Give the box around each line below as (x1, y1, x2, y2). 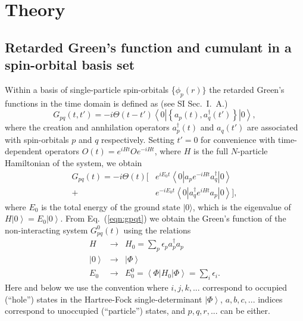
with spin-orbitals (5, 133, 69, 145)
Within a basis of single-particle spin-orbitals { (5, 83, 176, 95)
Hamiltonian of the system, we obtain (5, 157, 142, 169)
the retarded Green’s (209, 83, 285, 95)
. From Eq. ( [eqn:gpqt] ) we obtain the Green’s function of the (60, 212, 286, 225)
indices (258, 292, 283, 305)
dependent (5, 145, 43, 157)
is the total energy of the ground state (41, 200, 180, 213)
